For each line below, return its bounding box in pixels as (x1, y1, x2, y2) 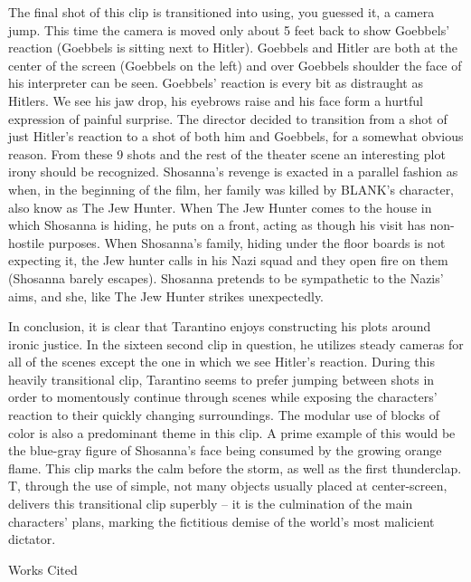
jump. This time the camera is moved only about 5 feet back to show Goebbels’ (8, 20, 450, 39)
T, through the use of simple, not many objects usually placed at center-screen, (8, 476, 447, 495)
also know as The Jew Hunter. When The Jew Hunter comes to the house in (8, 197, 432, 216)
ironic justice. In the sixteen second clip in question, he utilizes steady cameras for (8, 334, 464, 353)
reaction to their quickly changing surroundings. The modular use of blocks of (8, 405, 439, 425)
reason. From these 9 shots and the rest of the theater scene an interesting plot (8, 144, 446, 163)
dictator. (8, 530, 56, 549)
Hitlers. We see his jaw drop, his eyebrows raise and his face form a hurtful (8, 91, 423, 110)
